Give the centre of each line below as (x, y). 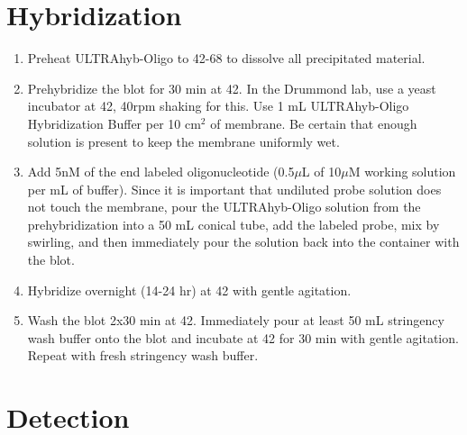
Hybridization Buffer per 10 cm (114, 123)
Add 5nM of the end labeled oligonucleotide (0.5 (161, 172)
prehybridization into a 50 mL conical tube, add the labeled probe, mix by (233, 224)
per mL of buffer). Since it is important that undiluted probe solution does (234, 189)
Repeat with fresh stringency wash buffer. (143, 355)
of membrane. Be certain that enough (314, 123)
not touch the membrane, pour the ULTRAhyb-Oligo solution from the (224, 207)
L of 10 (321, 172)
